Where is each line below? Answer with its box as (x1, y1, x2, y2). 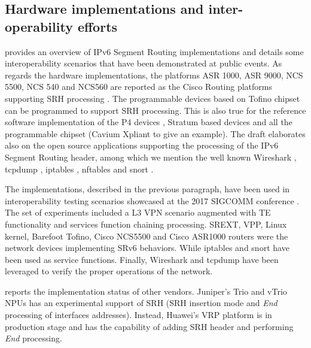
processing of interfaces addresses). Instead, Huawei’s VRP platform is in (5, 308, 272, 321)
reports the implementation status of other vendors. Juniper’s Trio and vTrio (5, 285, 287, 297)
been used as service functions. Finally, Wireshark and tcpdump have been (5, 253, 279, 265)
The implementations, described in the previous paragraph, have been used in (5, 183, 290, 195)
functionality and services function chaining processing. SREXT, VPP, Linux (5, 217, 287, 230)
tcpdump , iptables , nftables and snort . (5, 162, 154, 175)
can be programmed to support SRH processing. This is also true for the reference (5, 104, 306, 116)
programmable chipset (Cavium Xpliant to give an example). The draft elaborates (5, 127, 306, 140)
